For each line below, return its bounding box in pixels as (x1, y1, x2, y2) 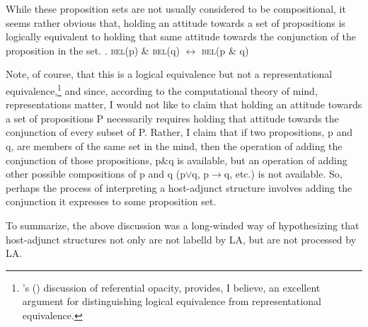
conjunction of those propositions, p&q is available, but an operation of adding (6, 152, 347, 167)
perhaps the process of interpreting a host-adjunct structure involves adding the (6, 180, 352, 195)
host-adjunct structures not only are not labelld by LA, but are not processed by (6, 231, 357, 246)
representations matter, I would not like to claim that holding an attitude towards (6, 97, 362, 112)
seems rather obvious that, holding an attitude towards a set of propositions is (6, 15, 345, 30)
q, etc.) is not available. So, (224, 166, 343, 181)
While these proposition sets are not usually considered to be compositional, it (6, 1, 346, 16)
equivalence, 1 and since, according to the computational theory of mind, (6, 81, 318, 98)
